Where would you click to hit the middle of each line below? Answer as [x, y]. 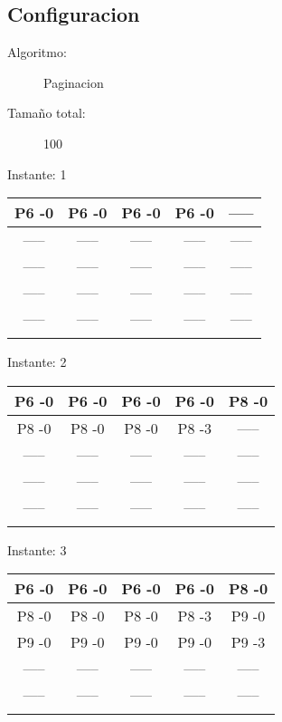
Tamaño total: [47, 113]
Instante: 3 [37, 549]
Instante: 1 [37, 173]
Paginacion [74, 82]
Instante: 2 [37, 362]
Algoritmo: [37, 52]
